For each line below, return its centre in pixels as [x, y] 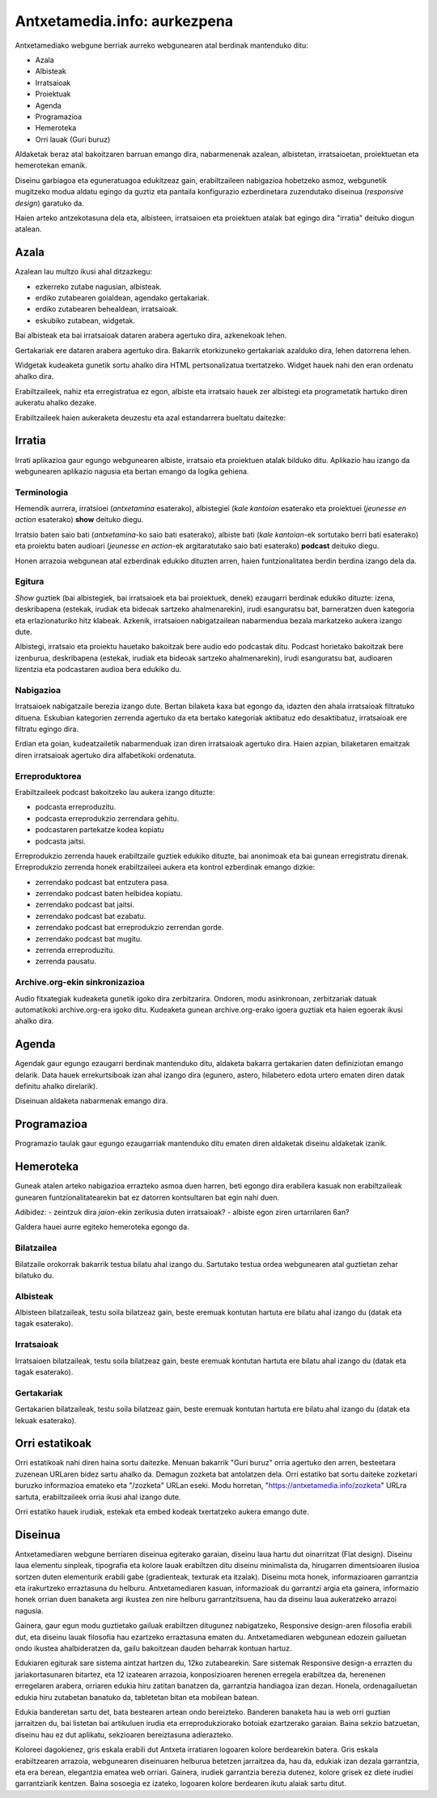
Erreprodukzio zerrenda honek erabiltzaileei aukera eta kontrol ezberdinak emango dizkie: [165, 867]
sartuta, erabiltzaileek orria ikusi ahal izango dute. [98, 1497]
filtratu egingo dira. [47, 729]
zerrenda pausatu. [66, 961]
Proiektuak [53, 94]
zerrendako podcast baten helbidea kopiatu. [109, 894]
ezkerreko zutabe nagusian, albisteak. [98, 287]
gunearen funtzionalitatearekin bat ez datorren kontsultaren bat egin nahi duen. [147, 1197]
